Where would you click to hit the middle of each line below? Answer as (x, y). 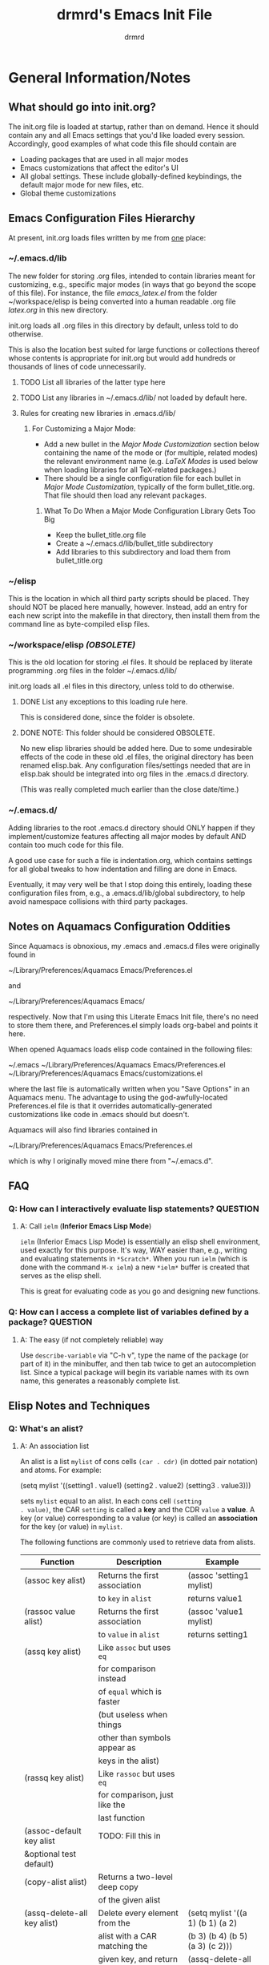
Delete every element (138, 1913)
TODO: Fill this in (130, 1836)
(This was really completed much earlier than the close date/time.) (129, 789)
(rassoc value (50, 1612)
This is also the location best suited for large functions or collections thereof (134, 349)
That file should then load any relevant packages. (125, 495)
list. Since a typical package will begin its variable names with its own (134, 1372)
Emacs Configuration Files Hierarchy (102, 218)
